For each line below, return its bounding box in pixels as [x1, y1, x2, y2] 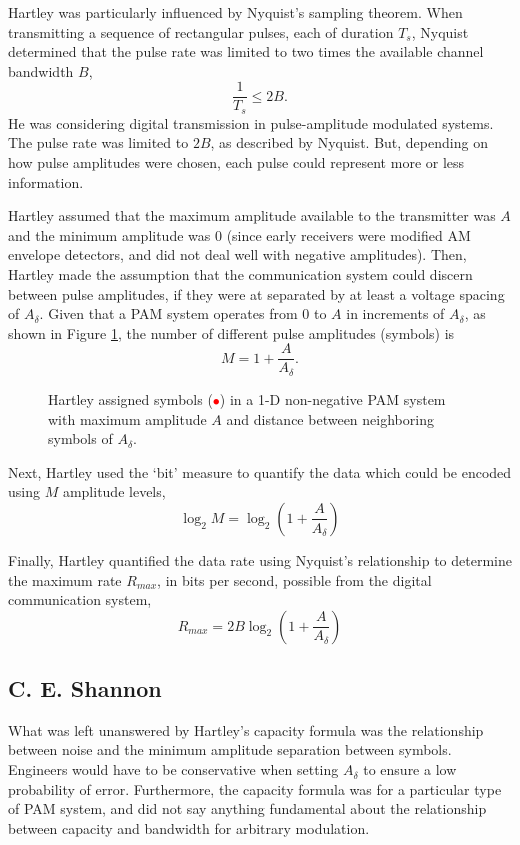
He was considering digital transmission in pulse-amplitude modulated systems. [8, 112, 494, 133]
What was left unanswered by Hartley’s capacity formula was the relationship [8, 719, 484, 740]
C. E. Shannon [8, 673, 162, 704]
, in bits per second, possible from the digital [157, 569, 432, 590]
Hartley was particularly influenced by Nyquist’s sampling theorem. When [8, 2, 463, 22]
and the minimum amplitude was [8, 224, 211, 245]
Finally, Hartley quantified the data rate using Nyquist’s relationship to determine [8, 549, 512, 570]
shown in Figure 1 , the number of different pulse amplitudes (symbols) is [8, 322, 455, 343]
